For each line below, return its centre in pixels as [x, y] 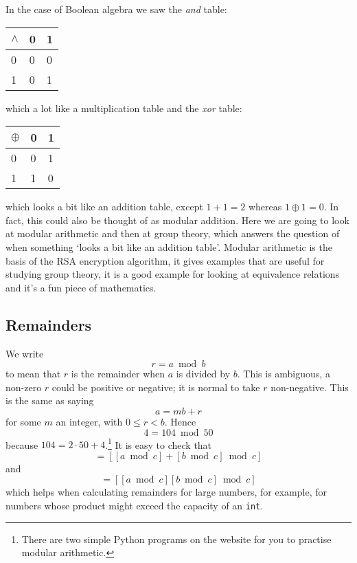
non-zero [24, 387]
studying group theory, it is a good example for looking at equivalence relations [173, 274]
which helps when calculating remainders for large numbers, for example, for [166, 492]
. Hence [180, 421]
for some [23, 421]
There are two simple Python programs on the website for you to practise [176, 539]
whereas [265, 207]
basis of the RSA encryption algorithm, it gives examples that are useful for [165, 260]
